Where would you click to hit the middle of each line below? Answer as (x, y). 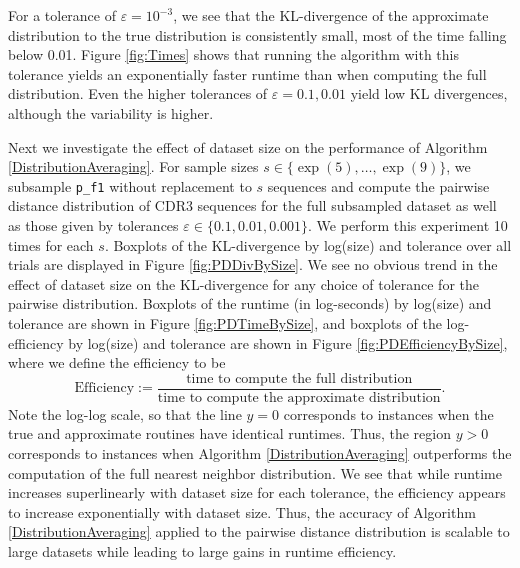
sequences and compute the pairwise (378, 185)
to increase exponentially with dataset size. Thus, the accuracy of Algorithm (242, 511)
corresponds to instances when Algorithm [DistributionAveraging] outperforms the (260, 453)
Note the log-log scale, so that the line (125, 413)
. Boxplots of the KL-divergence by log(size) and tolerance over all (308, 244)
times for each (51, 244)
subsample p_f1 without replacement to (130, 185)
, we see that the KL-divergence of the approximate (331, 15)
